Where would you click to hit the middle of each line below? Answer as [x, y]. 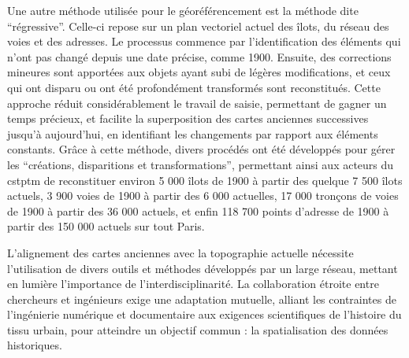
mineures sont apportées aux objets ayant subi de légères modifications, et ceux [199, 72]
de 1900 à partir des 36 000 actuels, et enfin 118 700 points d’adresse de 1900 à [198, 210]
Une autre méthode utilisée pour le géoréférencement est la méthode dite [183, 10]
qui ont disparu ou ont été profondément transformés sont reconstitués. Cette [194, 87]
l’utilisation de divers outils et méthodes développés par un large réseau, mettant [203, 268]
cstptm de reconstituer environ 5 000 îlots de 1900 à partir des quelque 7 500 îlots [205, 180]
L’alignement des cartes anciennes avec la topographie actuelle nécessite [180, 252]
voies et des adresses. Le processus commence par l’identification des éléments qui [204, 41]
